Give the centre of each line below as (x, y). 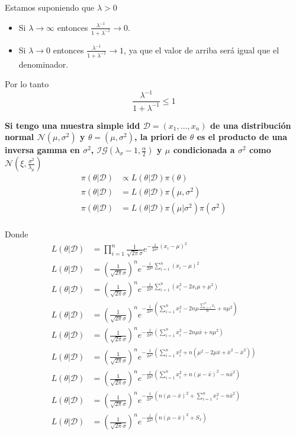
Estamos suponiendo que (50, 7)
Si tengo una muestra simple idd (73, 125)
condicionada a (204, 150)
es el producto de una (242, 137)
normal (20, 137)
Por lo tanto (27, 84)
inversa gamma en (42, 150)
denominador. (44, 64)
